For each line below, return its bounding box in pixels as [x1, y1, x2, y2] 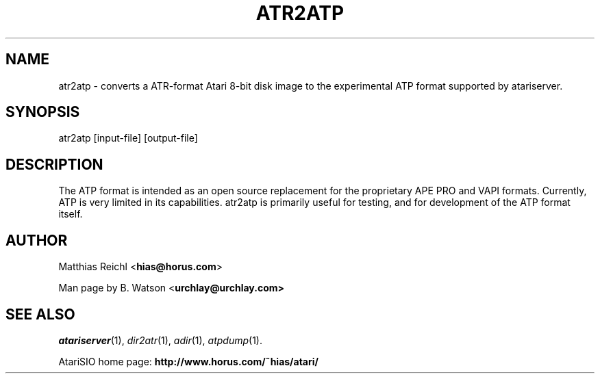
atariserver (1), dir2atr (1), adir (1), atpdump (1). [58, 334, 262, 346]
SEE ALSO [5, 305, 75, 323]
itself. [58, 208, 83, 220]
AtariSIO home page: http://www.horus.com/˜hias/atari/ [58, 355, 318, 367]
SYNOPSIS [5, 103, 80, 121]
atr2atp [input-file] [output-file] [58, 132, 198, 144]
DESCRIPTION [5, 155, 103, 173]
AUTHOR [5, 231, 68, 249]
